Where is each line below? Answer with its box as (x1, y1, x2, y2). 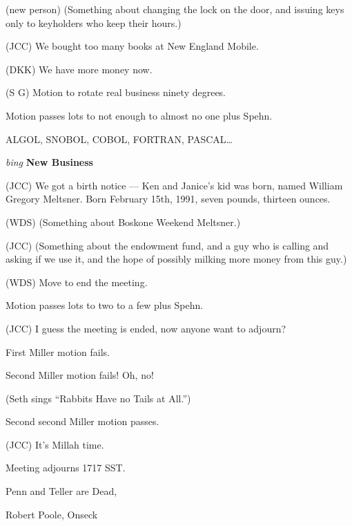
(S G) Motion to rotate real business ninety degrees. (6, 85, 226, 100)
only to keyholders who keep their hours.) (6, 15, 182, 30)
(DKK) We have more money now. (6, 62, 153, 76)
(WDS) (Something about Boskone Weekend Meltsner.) (6, 214, 241, 229)
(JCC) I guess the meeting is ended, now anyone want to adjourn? (6, 321, 286, 335)
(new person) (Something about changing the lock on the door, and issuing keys (6, 2, 344, 16)
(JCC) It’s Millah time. (6, 437, 104, 451)
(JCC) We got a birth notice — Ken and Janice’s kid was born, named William (6, 178, 343, 192)
